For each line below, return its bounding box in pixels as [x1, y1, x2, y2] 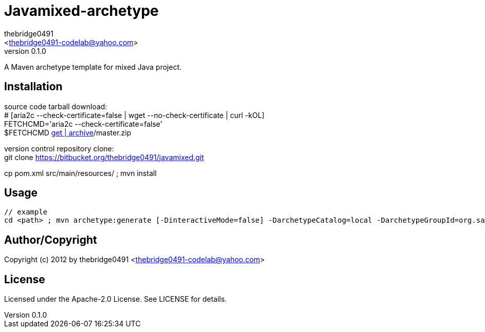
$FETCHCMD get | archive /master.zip [4, 128, 132, 137]
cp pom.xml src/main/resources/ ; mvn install [4, 168, 157, 178]
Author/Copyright [4, 233, 97, 246]
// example [4, 208, 48, 217]
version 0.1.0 [4, 46, 46, 55]
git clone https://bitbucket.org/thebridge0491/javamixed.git [4, 152, 204, 162]
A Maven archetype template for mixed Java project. [4, 62, 182, 71]
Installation [4, 80, 63, 93]
